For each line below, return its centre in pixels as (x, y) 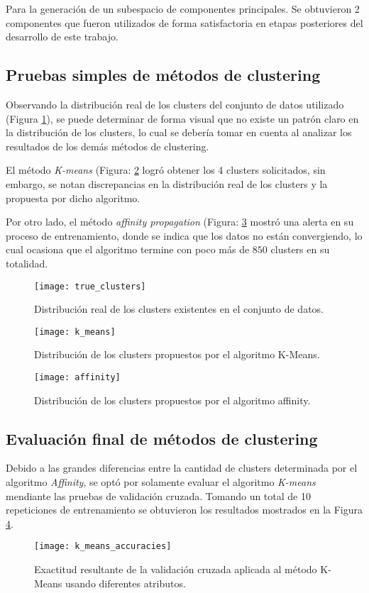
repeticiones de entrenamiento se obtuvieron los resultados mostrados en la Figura (184, 510)
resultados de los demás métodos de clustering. (108, 146)
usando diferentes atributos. (126, 583)
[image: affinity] (77, 378)
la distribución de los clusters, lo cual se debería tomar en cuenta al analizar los (179, 132)
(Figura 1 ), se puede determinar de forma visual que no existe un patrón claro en (182, 118)
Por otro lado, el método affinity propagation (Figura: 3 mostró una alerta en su (180, 222)
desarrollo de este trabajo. (62, 37)
